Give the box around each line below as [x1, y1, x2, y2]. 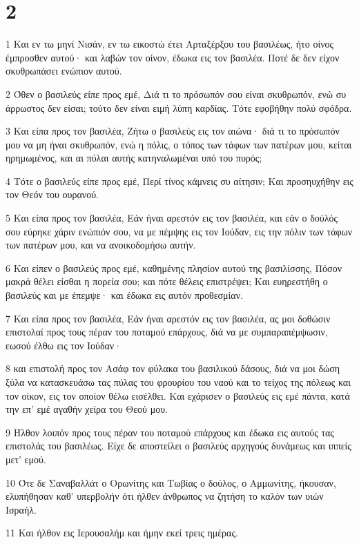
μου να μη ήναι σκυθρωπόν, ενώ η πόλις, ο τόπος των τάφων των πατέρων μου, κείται [6, 137, 352, 151]
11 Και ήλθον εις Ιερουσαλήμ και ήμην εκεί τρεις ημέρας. [6, 525, 238, 540]
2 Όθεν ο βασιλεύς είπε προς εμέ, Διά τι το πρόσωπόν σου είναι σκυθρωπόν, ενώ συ [6, 86, 347, 101]
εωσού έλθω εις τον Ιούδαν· [6, 338, 122, 352]
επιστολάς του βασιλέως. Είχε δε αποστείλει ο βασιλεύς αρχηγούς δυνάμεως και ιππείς [6, 438, 351, 453]
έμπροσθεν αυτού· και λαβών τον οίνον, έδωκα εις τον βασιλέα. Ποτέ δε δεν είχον [6, 50, 340, 64]
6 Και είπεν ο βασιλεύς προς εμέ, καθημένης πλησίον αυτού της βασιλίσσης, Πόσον [6, 260, 342, 275]
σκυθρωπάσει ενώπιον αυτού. [6, 64, 122, 78]
